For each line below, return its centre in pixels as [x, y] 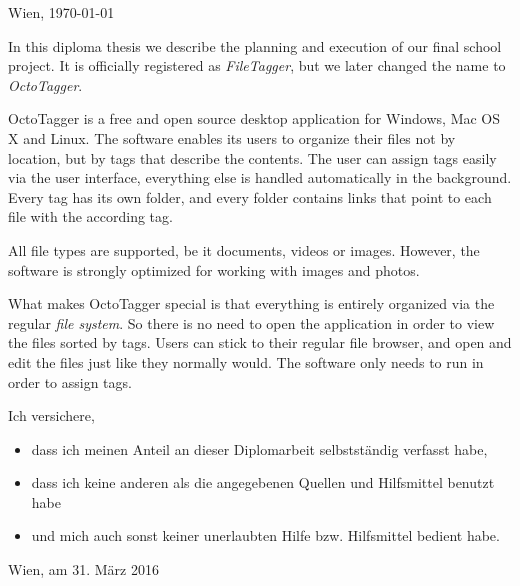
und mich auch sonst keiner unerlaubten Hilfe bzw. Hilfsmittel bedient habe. [265, 535]
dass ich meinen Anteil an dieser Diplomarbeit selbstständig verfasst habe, [259, 448]
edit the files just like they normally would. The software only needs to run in [246, 361]
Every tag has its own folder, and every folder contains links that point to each [250, 196]
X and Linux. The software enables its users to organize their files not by [232, 137]
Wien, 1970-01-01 [61, 12]
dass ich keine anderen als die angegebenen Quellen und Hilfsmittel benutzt [263, 482]
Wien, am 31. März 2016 [83, 569]
